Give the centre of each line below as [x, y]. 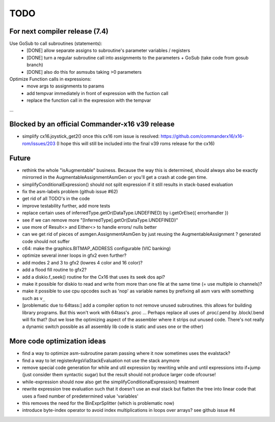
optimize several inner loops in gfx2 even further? [74, 255]
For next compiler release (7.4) [59, 31]
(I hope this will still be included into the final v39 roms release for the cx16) [135, 143]
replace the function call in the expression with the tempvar [89, 100]
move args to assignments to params [65, 86]
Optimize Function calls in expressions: [50, 79]
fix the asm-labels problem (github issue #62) [70, 191]
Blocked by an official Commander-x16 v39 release [92, 124]
